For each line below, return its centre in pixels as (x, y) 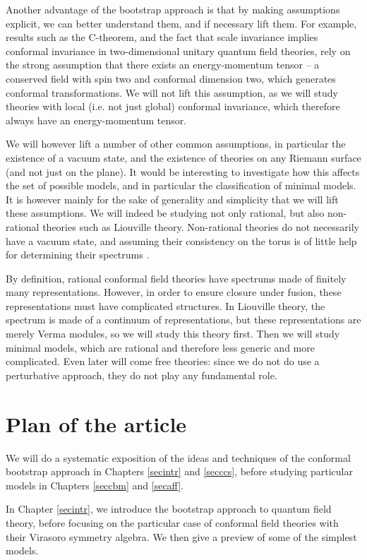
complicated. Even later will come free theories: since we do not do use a (163, 361)
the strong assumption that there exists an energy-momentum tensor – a (163, 65)
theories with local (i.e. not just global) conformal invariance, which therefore (173, 106)
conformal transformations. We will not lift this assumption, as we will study (172, 92)
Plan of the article (96, 423)
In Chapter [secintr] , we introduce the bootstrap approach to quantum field (169, 509)
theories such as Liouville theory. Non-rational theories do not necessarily (201, 226)
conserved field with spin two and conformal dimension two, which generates (171, 78)
